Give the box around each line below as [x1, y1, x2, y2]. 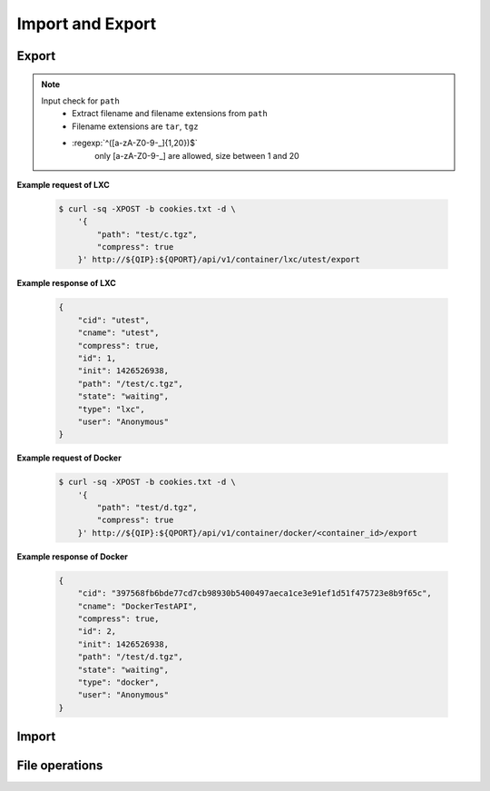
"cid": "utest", [77, 314, 150, 325]
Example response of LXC [16, 278, 117, 289]
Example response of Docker [16, 550, 129, 562]
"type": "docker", [77, 677, 160, 687]
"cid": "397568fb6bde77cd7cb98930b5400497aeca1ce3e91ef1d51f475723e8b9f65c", [77, 588, 433, 598]
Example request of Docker [16, 452, 122, 463]
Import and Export [16, 14, 157, 34]
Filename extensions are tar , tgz [72, 121, 199, 132]
